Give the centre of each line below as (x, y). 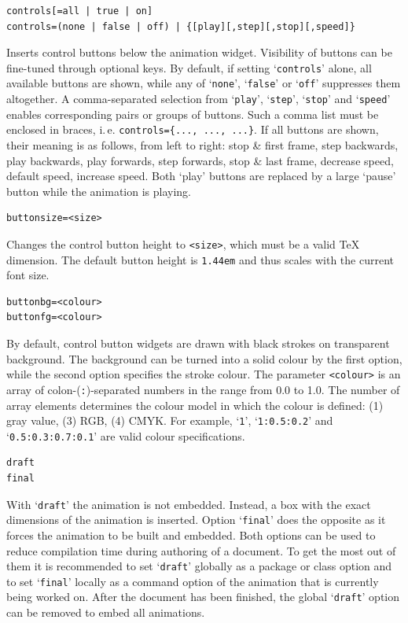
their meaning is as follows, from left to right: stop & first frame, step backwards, (202, 145)
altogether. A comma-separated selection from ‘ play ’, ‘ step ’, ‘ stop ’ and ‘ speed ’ (198, 99)
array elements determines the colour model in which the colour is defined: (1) (195, 405)
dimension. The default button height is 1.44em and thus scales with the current (200, 259)
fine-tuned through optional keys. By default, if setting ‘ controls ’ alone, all (189, 67)
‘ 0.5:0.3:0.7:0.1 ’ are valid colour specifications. (126, 435)
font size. (28, 275)
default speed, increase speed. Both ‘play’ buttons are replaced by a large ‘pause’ (201, 176)
